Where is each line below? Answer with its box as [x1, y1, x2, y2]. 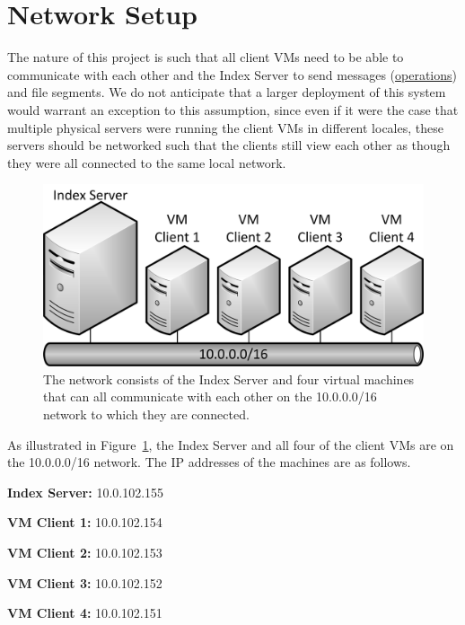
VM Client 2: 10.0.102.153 [7, 542, 162, 561]
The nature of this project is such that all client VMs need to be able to [7, 48, 404, 66]
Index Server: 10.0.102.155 [7, 482, 164, 501]
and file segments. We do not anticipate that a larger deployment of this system [7, 83, 446, 101]
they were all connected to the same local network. [7, 153, 286, 172]
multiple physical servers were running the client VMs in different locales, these [7, 118, 443, 136]
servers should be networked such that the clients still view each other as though [7, 136, 451, 154]
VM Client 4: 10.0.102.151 [7, 603, 162, 622]
